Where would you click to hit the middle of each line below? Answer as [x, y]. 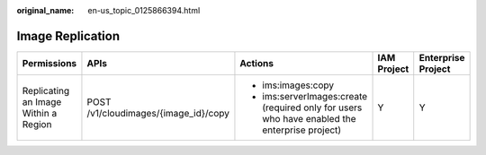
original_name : [45, 10]
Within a [40, 113]
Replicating [46, 90]
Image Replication [68, 36]
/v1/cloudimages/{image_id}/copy [158, 113]
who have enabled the [309, 118]
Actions [257, 63]
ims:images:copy [298, 85]
